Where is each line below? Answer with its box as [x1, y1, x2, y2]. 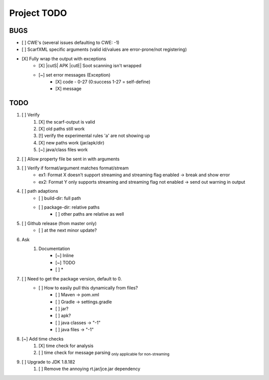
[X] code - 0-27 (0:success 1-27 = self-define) [55, 79, 150, 85]
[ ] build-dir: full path [38, 195, 81, 201]
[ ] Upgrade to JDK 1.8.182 [21, 359, 76, 365]
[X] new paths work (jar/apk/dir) [38, 139, 105, 145]
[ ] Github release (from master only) [21, 220, 97, 226]
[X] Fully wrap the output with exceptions [21, 55, 107, 62]
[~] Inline [55, 253, 74, 258]
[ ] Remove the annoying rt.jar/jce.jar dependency [38, 366, 140, 372]
